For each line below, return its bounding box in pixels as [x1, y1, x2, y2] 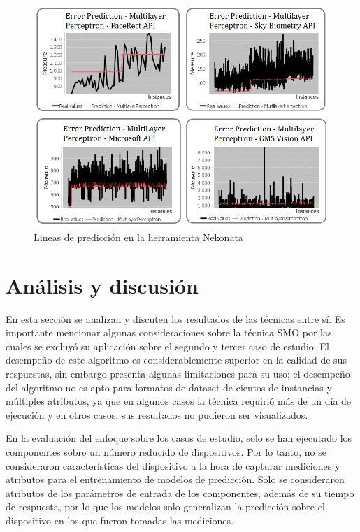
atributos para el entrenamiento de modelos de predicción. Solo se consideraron [6, 472, 345, 487]
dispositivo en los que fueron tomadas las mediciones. [6, 512, 233, 527]
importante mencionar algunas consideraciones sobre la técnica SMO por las [6, 325, 332, 340]
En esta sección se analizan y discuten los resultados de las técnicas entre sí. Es [6, 311, 345, 326]
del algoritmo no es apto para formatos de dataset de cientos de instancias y [6, 380, 332, 394]
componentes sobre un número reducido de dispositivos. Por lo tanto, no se [6, 444, 326, 459]
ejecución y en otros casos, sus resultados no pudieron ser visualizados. [6, 407, 308, 422]
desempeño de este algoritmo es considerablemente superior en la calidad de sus [6, 352, 347, 367]
